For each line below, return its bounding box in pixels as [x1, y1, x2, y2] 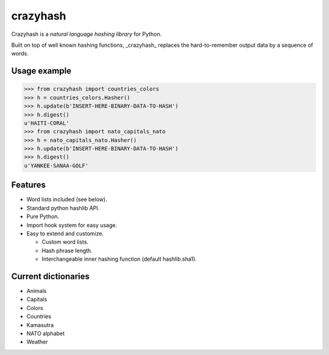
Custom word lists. [41, 238, 89, 246]
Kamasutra [26, 321, 54, 328]
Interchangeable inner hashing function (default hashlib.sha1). [41, 255, 197, 263]
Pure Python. [26, 213, 59, 220]
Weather [26, 338, 48, 346]
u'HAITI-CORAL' [24, 119, 69, 126]
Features [11, 180, 46, 190]
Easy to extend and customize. [26, 230, 104, 237]
